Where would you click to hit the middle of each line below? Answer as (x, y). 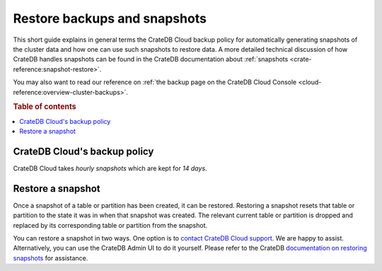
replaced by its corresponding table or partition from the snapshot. (110, 225)
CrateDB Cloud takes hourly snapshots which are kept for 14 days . (110, 168)
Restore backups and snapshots (110, 18)
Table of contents (45, 107)
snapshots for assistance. (51, 258)
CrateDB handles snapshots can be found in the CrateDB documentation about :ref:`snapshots (151, 59)
